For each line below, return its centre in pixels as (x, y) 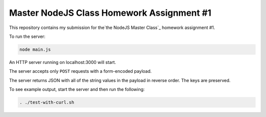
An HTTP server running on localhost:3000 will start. (63, 62)
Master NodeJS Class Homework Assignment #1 (110, 13)
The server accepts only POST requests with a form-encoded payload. (81, 71)
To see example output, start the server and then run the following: (77, 89)
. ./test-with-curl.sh (47, 102)
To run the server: (27, 36)
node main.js (35, 49)
